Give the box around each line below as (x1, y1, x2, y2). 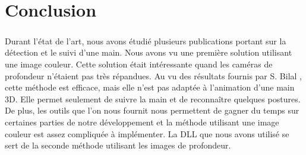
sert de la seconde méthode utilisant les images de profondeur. (5, 139, 231, 151)
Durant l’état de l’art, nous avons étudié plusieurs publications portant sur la (5, 34, 286, 47)
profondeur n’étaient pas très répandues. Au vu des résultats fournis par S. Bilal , (5, 69, 302, 82)
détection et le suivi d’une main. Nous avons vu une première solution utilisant (5, 46, 292, 59)
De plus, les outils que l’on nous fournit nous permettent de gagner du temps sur (5, 104, 299, 117)
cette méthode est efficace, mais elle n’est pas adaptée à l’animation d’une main (5, 81, 295, 93)
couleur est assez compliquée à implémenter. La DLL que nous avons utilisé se (5, 127, 289, 140)
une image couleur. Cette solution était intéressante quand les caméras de (5, 57, 273, 70)
